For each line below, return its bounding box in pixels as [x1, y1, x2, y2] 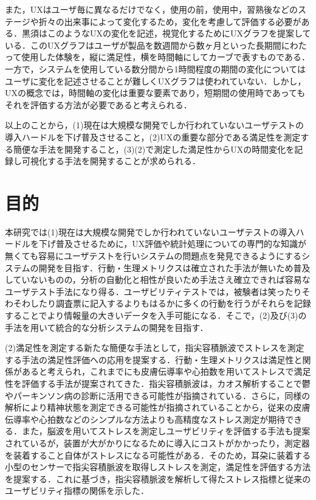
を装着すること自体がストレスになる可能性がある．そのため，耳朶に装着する [5, 448, 311, 461]
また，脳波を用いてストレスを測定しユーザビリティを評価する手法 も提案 [21, 425, 311, 437]
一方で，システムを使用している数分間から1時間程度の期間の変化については [5, 62, 306, 75]
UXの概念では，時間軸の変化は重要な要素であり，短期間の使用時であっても [5, 86, 306, 99]
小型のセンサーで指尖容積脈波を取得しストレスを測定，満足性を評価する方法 [5, 460, 311, 473]
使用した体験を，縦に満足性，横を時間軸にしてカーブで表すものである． [21, 50, 310, 63]
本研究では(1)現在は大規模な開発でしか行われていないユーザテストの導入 [5, 225, 296, 238]
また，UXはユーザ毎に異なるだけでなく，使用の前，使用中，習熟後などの [5, 3, 298, 15]
